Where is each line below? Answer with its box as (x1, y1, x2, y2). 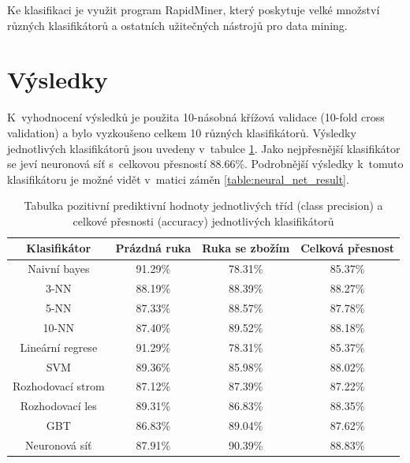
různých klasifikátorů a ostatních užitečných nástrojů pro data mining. (7, 17, 348, 33)
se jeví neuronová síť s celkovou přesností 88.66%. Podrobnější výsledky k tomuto (7, 155, 404, 172)
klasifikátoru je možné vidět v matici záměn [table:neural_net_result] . (7, 170, 349, 187)
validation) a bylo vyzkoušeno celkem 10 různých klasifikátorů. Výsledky (7, 124, 356, 140)
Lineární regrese (20, 338, 98, 355)
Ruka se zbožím (202, 240, 290, 256)
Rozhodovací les (20, 398, 97, 414)
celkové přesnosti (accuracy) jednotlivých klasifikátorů (73, 212, 334, 229)
